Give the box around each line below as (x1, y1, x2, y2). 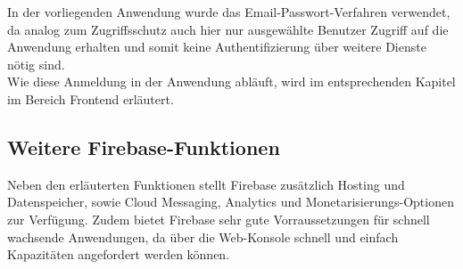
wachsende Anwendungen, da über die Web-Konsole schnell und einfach (7, 227, 399, 246)
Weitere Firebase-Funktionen (7, 133, 280, 160)
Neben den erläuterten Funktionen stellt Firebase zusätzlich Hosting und (7, 175, 405, 193)
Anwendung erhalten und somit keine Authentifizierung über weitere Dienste (7, 37, 426, 56)
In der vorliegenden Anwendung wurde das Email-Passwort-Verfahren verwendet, (7, 3, 451, 20)
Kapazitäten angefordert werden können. (7, 245, 230, 264)
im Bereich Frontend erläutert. (7, 89, 174, 108)
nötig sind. (7, 54, 65, 73)
